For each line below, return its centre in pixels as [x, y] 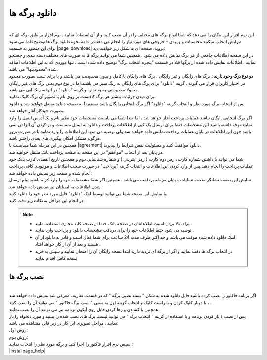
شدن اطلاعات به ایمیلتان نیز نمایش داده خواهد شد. [56, 187]
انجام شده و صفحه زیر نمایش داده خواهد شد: [51, 173]
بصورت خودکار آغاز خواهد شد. [37, 111]
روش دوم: [19, 337]
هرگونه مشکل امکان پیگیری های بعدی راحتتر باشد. [55, 138]
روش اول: [19, 330]
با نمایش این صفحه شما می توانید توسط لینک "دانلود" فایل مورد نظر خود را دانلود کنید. [88, 193]
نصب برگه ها [26, 277]
